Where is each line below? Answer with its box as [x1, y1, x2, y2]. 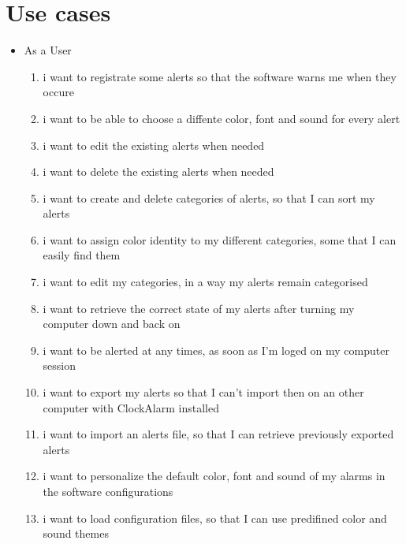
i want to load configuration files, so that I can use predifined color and [43, 509, 387, 526]
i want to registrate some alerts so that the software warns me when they [43, 68, 397, 84]
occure [43, 84, 74, 100]
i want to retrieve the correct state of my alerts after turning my [43, 300, 355, 316]
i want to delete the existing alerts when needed [43, 163, 274, 180]
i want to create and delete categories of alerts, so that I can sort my [43, 189, 375, 206]
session [43, 357, 76, 374]
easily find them [43, 247, 121, 263]
